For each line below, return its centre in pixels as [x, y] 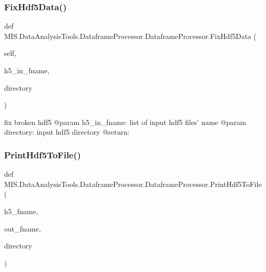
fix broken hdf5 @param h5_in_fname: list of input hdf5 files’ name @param [125, 122]
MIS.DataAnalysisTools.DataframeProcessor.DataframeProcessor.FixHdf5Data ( [130, 36]
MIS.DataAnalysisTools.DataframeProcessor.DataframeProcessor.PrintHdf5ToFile [133, 184]
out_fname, [23, 228]
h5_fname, [21, 211]
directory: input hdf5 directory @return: [67, 132]
